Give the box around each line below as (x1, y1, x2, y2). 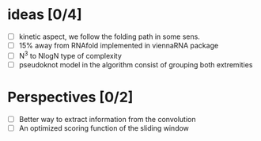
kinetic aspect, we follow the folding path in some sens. (18, 32, 201, 41)
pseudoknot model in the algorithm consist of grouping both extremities (18, 59, 253, 69)
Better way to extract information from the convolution (18, 114, 196, 124)
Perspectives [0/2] (7, 89, 134, 106)
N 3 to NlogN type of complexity (18, 50, 122, 60)
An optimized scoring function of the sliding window (18, 123, 189, 132)
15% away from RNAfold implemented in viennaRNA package (18, 41, 219, 50)
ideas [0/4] (7, 6, 82, 24)
